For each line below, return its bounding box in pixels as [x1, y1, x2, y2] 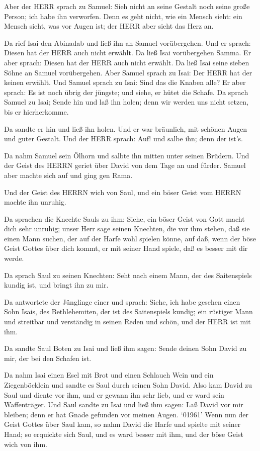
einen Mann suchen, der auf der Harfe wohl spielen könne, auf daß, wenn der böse [4, 233, 256, 243]
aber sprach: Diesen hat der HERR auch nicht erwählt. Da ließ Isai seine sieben [4, 57, 249, 67]
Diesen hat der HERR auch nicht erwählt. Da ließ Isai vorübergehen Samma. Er [4, 47, 251, 58]
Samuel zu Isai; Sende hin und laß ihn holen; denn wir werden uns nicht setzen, [4, 97, 249, 107]
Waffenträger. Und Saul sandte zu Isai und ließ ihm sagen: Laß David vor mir [4, 399, 243, 410]
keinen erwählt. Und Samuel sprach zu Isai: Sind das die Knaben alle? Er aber [4, 77, 246, 87]
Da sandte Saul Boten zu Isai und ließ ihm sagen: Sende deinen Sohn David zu [4, 343, 247, 353]
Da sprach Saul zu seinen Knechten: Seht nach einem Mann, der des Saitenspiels [4, 269, 252, 280]
